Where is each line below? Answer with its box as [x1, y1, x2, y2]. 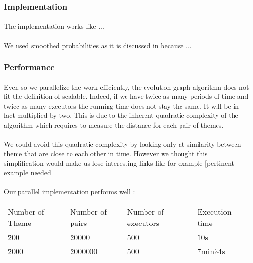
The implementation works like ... [4, 21, 104, 31]
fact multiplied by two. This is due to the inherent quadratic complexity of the [4, 110, 238, 120]
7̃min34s [197, 245, 225, 257]
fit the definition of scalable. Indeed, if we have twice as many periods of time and [4, 91, 249, 101]
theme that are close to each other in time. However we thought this [4, 148, 208, 158]
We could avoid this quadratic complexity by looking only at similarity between [4, 139, 241, 149]
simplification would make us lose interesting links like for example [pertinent [4, 158, 235, 168]
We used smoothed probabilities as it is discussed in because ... [4, 40, 192, 50]
